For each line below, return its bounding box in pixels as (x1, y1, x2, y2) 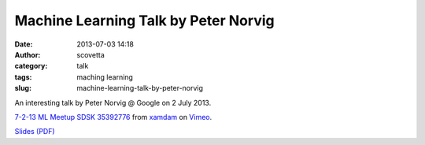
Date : (14, 39, 33, 49)
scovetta (76, 50, 105, 59)
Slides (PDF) (14, 127, 55, 136)
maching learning (76, 72, 134, 82)
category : (14, 61, 48, 71)
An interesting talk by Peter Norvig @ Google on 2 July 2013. (14, 98, 212, 107)
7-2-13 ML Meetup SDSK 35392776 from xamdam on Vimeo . (14, 112, 213, 121)
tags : (14, 72, 32, 82)
